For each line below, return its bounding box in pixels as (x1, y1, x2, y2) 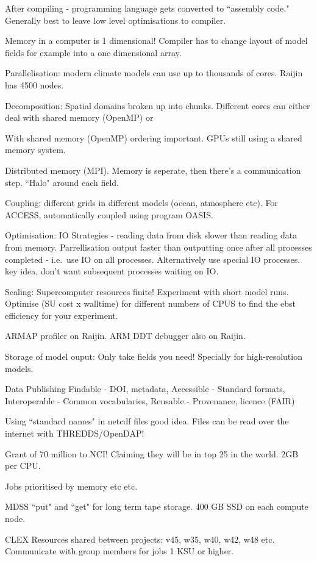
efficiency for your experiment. (5, 309, 118, 321)
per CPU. (5, 459, 41, 472)
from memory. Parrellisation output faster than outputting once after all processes (5, 240, 312, 253)
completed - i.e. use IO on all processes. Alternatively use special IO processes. (5, 252, 301, 265)
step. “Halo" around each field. (5, 176, 119, 188)
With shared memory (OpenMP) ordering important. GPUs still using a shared (5, 131, 302, 144)
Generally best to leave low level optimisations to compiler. (5, 13, 226, 26)
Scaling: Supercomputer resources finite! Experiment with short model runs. (5, 285, 289, 298)
